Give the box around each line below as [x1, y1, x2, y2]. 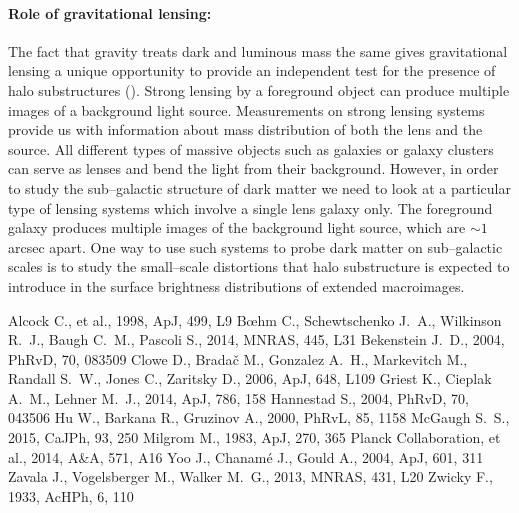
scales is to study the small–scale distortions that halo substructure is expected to [8, 256, 510, 277]
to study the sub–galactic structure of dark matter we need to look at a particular [8, 177, 511, 198]
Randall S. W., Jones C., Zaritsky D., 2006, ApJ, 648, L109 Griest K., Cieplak [8, 368, 492, 389]
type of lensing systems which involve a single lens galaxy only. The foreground [8, 197, 493, 218]
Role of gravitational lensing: [8, 2, 212, 23]
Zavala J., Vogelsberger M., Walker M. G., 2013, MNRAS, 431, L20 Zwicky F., [8, 466, 493, 487]
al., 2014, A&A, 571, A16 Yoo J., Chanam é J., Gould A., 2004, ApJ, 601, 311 [8, 446, 484, 467]
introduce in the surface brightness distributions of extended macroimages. [8, 275, 465, 296]
